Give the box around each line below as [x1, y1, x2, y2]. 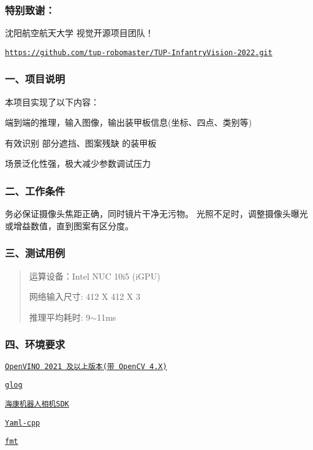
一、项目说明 [5, 71, 66, 86]
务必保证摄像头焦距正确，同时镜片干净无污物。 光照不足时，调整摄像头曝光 [5, 207, 308, 220]
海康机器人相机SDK [5, 400, 69, 408]
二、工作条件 [5, 183, 66, 198]
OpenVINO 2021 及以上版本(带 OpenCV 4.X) [5, 362, 167, 371]
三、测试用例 [5, 245, 66, 261]
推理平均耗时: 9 [29, 310, 91, 323]
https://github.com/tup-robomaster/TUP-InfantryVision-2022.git [5, 48, 273, 57]
